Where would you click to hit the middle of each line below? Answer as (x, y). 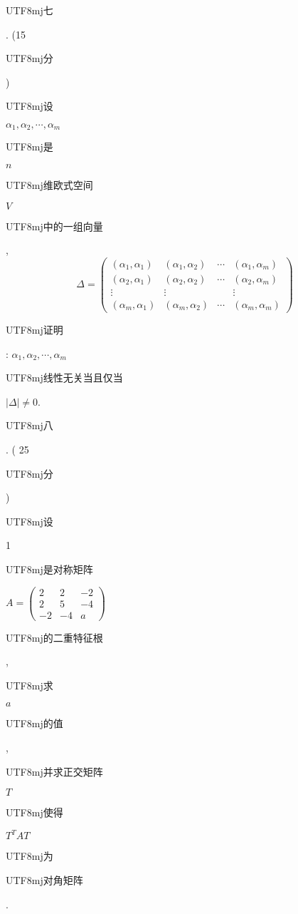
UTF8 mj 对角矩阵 (44, 879)
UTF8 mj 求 (30, 685)
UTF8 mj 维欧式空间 (49, 185)
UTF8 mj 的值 (34, 723)
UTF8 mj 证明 (34, 329)
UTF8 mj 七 (30, 10)
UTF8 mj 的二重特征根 (54, 637)
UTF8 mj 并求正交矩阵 (54, 771)
